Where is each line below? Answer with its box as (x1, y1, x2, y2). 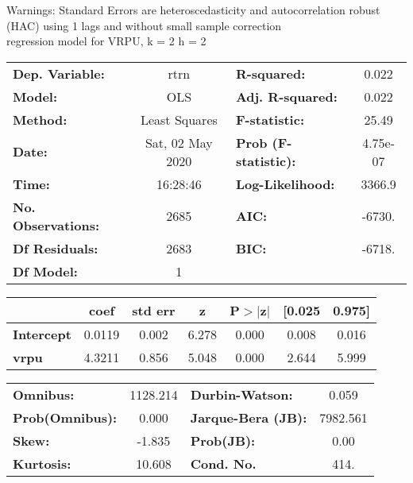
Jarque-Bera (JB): (190, 408, 307, 427)
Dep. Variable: (13, 64, 105, 83)
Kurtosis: (13, 454, 71, 473)
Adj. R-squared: (235, 87, 338, 106)
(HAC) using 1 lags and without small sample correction (6, 17, 282, 33)
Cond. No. (190, 454, 257, 473)
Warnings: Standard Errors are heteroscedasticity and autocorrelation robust (6, 2, 380, 17)
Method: (13, 110, 68, 129)
